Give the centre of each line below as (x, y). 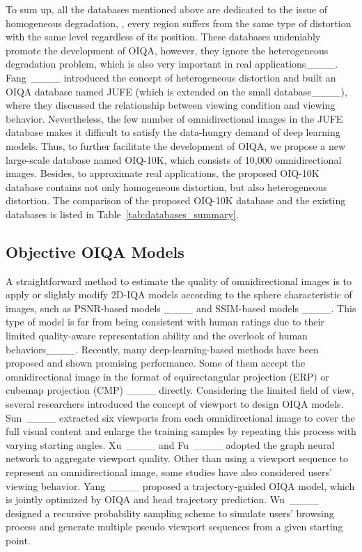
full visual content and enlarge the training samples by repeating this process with (181, 431)
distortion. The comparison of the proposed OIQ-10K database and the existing (176, 200)
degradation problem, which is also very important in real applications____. (172, 64)
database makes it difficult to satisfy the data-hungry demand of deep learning (173, 132)
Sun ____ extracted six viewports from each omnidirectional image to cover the (180, 417)
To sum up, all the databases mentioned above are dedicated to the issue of (166, 9)
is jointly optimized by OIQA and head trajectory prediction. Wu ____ (162, 499)
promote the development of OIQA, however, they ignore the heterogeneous (167, 50)
